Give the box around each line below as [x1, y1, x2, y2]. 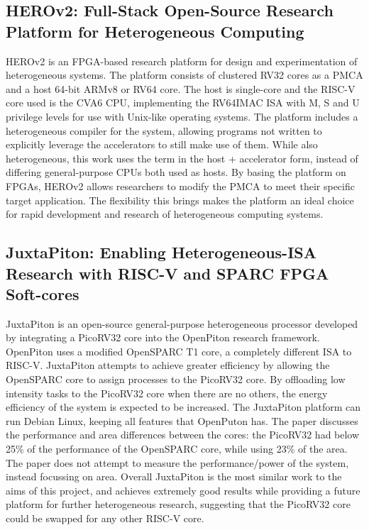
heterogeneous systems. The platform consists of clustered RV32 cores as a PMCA [6, 67, 363, 82]
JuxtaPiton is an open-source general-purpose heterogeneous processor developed [6, 316, 358, 331]
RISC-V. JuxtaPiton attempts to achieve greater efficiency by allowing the [6, 358, 330, 372]
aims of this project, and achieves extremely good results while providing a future [6, 482, 360, 497]
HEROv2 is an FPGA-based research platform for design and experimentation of [6, 53, 358, 68]
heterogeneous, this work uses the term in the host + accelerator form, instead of [6, 150, 358, 165]
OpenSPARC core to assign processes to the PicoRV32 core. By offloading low [6, 372, 346, 387]
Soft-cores [6, 282, 79, 304]
